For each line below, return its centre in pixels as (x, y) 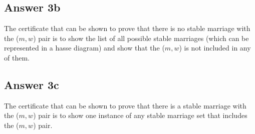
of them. (17, 57)
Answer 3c (32, 84)
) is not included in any (215, 48)
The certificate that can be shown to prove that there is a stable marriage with (125, 105)
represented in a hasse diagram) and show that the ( (84, 48)
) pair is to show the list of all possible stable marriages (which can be (141, 38)
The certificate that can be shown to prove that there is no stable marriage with (127, 28)
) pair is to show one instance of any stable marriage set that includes (140, 115)
